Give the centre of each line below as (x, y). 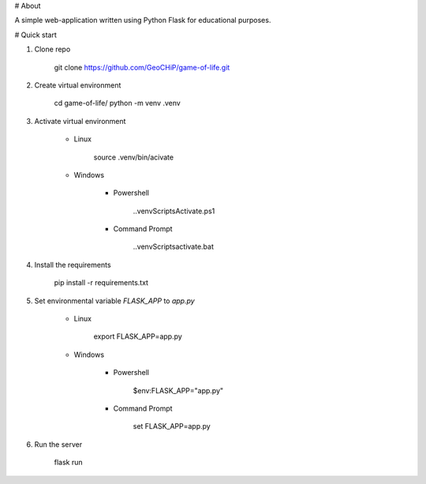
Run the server (58, 444)
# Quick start (35, 35)
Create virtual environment (78, 85)
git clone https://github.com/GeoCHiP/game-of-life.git (142, 67)
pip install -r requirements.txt (101, 283)
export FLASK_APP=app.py (138, 336)
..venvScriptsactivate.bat (174, 247)
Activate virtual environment (80, 121)
